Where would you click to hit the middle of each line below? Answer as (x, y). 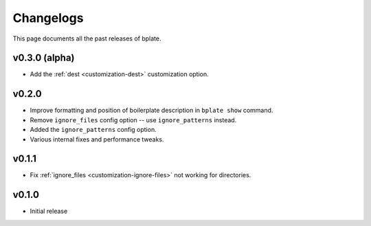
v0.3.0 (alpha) (44, 58)
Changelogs (48, 18)
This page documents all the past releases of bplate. (87, 38)
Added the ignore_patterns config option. (93, 130)
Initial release (49, 211)
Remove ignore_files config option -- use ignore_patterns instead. (133, 120)
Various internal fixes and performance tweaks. (97, 139)
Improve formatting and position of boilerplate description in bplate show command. (151, 111)
